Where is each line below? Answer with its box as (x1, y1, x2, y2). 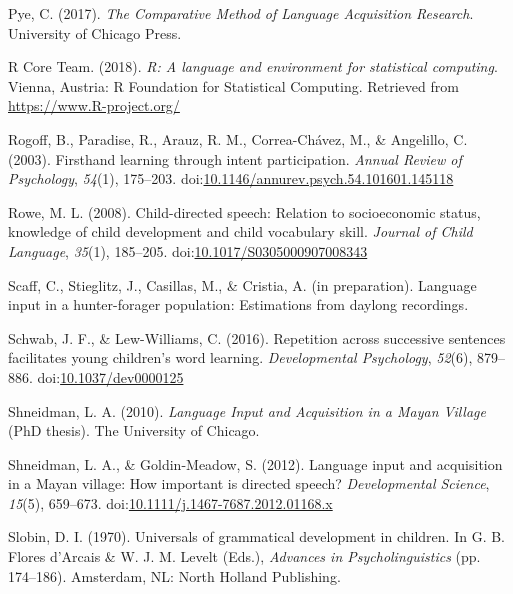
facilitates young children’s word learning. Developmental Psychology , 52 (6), (8, 347, 473, 368)
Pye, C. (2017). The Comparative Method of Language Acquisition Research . (8, 3, 474, 23)
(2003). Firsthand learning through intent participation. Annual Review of (8, 148, 462, 169)
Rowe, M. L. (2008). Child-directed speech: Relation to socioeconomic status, (8, 201, 481, 222)
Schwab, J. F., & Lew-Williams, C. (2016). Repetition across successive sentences (8, 327, 506, 348)
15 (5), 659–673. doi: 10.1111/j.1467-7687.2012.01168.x (8, 492, 333, 513)
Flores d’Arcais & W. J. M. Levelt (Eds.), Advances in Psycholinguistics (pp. (8, 546, 481, 567)
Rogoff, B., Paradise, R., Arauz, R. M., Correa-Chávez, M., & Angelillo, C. (8, 128, 468, 149)
